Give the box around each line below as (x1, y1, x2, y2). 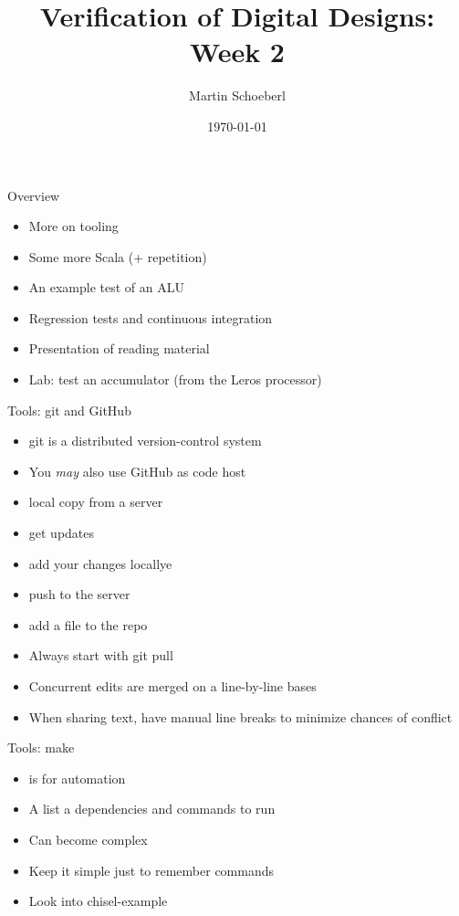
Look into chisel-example (28, 891, 168, 911)
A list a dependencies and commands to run (28, 799, 276, 818)
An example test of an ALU (28, 278, 184, 297)
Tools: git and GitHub (7, 400, 131, 419)
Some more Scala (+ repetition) (28, 247, 207, 266)
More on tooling (28, 216, 119, 236)
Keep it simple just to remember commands (28, 860, 275, 879)
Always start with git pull (28, 646, 173, 665)
